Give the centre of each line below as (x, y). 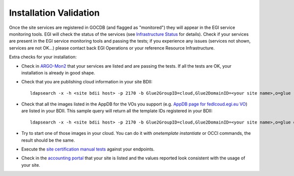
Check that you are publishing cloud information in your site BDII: (87, 82)
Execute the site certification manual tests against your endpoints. (88, 149)
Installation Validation (54, 13)
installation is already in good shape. (58, 73)
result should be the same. (48, 140)
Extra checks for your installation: (43, 57)
